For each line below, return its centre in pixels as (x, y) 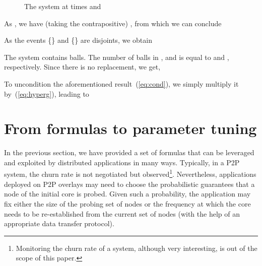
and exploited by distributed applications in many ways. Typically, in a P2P (122, 162)
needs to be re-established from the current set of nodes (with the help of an (122, 213)
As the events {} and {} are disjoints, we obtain (78, 40)
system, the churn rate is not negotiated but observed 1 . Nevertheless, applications (130, 173)
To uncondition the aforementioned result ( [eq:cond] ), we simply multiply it (121, 83)
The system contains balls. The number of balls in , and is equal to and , (117, 57)
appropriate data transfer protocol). (59, 223)
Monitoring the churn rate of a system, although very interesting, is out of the (137, 248)
